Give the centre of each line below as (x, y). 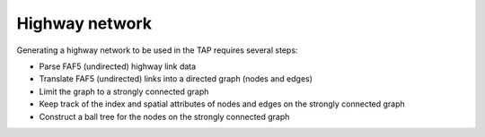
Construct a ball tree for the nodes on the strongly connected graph (164, 116)
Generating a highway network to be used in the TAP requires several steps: (157, 50)
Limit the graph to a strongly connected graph (124, 91)
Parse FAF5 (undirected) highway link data (118, 66)
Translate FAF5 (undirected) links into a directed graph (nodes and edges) (176, 79)
